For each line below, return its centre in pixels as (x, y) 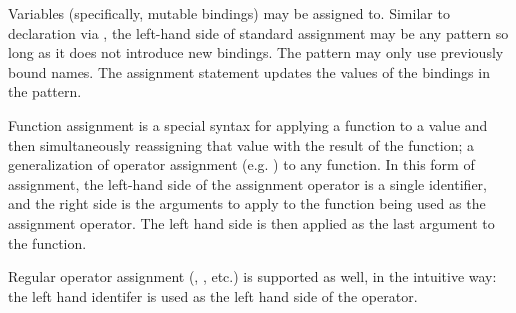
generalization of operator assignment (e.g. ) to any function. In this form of (241, 164)
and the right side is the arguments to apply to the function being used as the (247, 203)
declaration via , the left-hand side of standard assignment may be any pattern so (258, 32)
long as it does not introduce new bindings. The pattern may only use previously (256, 52)
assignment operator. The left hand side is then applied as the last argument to (251, 222)
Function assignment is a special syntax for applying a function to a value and (248, 124)
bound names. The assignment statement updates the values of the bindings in (249, 71)
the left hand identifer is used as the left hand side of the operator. (213, 295)
